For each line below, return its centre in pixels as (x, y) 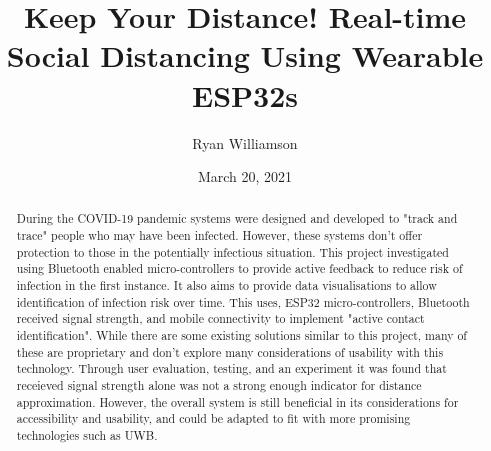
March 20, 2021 (245, 176)
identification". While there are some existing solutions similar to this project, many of (242, 335)
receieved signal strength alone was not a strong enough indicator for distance (219, 385)
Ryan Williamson (245, 142)
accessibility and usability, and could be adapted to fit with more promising (213, 418)
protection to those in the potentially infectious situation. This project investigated (232, 251)
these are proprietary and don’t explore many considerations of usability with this (230, 351)
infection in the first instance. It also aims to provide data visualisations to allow (226, 285)
